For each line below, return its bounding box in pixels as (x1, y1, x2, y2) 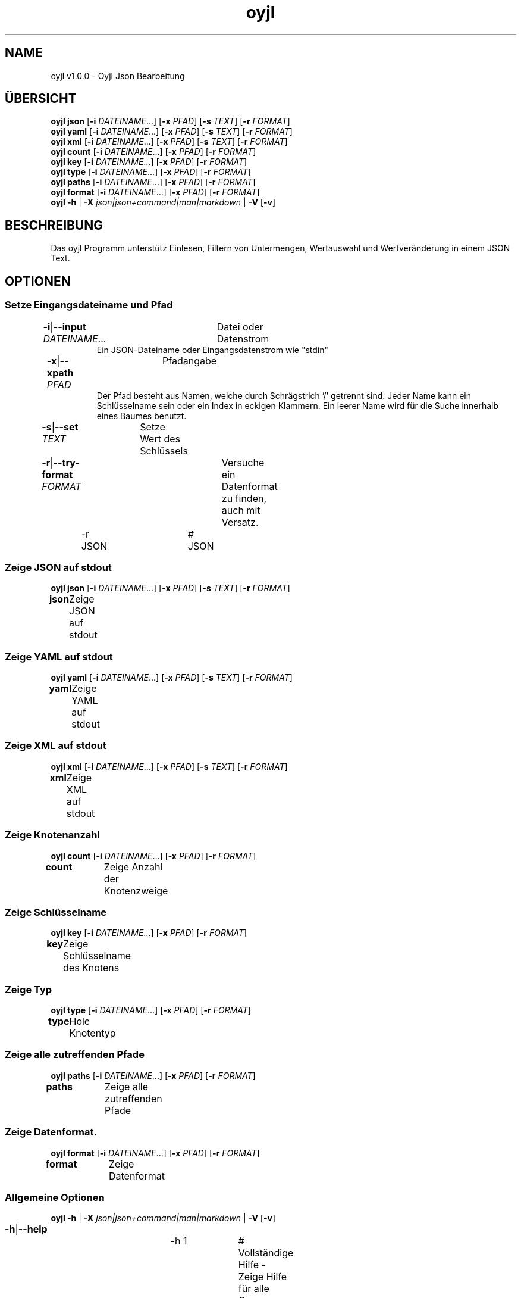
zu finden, (221, 492, 267, 504)
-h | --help (5, 1223, 48, 1235)
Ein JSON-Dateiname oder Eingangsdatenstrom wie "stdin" (96, 344, 329, 355)
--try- (53, 456, 80, 469)
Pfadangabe (162, 354, 217, 367)
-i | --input (43, 320, 86, 333)
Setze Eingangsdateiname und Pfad (5, 299, 173, 311)
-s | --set (42, 420, 79, 433)
